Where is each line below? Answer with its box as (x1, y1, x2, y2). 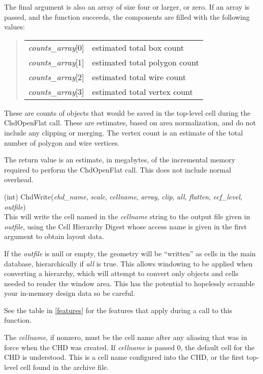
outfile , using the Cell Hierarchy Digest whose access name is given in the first (4, 221, 247, 231)
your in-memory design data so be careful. (4, 288, 136, 298)
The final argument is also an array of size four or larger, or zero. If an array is (4, 2, 250, 12)
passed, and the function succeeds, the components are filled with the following (4, 11, 250, 22)
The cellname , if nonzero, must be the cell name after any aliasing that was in (4, 332, 247, 343)
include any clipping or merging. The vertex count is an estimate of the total (4, 127, 243, 138)
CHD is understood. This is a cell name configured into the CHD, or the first (4, 352, 244, 362)
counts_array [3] (28, 85, 84, 97)
